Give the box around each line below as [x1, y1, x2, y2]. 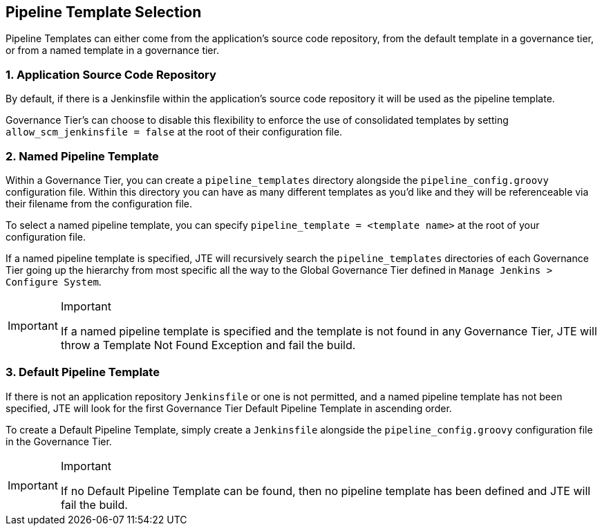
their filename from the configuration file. [6, 197, 192, 209]
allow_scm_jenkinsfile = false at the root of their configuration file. [6, 126, 343, 138]
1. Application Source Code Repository [6, 67, 216, 82]
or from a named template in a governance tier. [6, 44, 219, 57]
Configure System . [6, 275, 102, 288]
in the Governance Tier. [6, 435, 112, 447]
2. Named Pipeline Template [6, 149, 159, 163]
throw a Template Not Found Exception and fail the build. [60, 337, 356, 352]
